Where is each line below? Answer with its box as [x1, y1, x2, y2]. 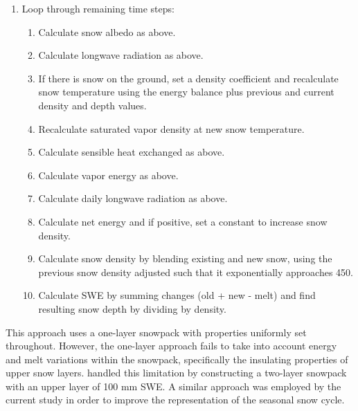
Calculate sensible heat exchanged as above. [38, 145, 225, 159]
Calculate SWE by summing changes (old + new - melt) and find [38, 288, 316, 302]
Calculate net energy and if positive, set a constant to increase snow [38, 214, 328, 228]
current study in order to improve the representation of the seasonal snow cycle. [6, 392, 345, 407]
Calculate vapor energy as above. [38, 167, 179, 182]
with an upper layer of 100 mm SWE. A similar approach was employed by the [6, 378, 341, 393]
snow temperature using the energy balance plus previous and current [38, 84, 334, 99]
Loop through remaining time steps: [21, 1, 174, 15]
